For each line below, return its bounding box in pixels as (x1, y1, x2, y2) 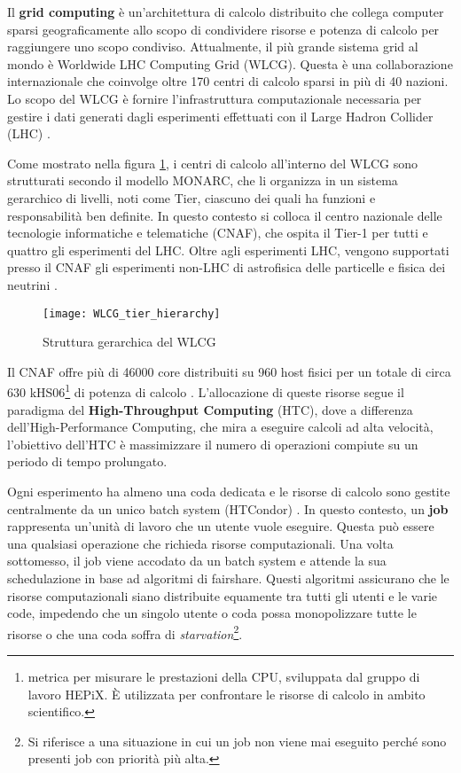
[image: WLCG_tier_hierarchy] (43, 307, 221, 320)
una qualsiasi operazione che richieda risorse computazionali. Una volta (7, 534, 394, 552)
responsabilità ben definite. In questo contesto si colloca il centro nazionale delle (7, 206, 442, 224)
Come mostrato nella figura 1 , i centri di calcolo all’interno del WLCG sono (7, 153, 418, 172)
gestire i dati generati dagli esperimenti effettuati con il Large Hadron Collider (7, 106, 434, 125)
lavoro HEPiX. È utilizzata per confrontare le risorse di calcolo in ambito (27, 684, 426, 703)
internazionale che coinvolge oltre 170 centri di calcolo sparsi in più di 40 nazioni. (7, 72, 449, 90)
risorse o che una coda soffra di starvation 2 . (7, 621, 243, 643)
